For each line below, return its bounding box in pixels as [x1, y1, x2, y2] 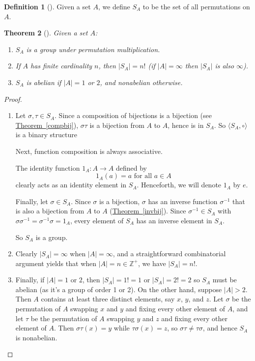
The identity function [15, 162, 80, 173]
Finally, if [15, 274, 45, 285]
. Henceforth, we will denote [137, 180, 222, 190]
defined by [115, 162, 147, 173]
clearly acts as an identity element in [15, 180, 127, 190]
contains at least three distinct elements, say [41, 294, 175, 304]
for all [134, 173, 152, 180]
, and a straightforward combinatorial [113, 248, 226, 259]
